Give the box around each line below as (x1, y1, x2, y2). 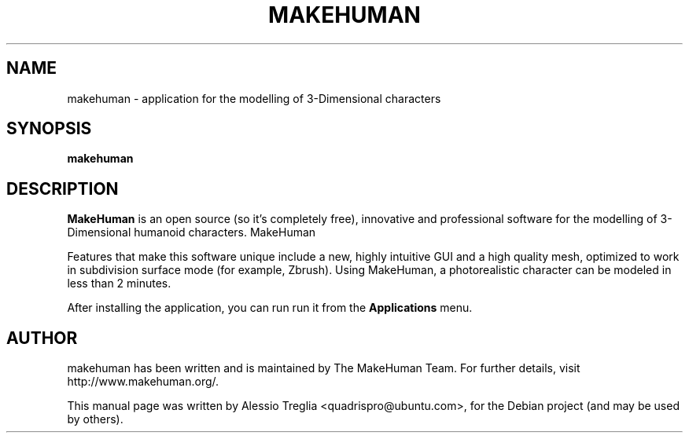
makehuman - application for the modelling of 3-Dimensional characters (67, 91, 441, 105)
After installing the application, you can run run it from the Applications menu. (67, 301, 473, 315)
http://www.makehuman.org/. (67, 375, 219, 389)
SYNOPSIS (6, 119, 92, 139)
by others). (67, 412, 123, 426)
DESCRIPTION (6, 178, 119, 199)
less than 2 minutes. (67, 276, 171, 291)
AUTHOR (6, 327, 78, 348)
